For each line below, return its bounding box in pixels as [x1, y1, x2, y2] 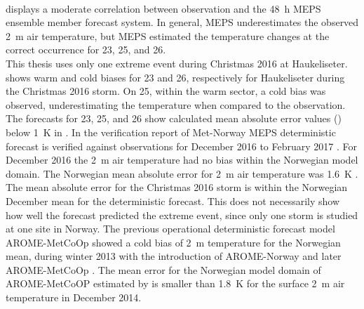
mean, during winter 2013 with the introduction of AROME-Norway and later [6, 249, 342, 263]
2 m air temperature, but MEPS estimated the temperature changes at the [6, 28, 330, 43]
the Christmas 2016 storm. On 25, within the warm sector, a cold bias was [6, 84, 326, 98]
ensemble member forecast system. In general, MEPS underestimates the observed [6, 15, 359, 29]
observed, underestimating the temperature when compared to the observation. [6, 97, 346, 112]
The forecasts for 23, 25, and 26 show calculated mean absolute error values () [6, 111, 342, 126]
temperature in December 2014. [6, 290, 142, 305]
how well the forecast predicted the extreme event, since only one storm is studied [6, 207, 358, 222]
